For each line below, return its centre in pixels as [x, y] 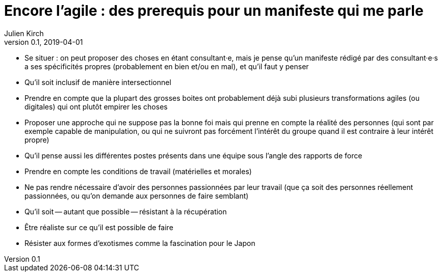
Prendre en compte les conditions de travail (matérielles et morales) [138, 171]
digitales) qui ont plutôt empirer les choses [96, 106]
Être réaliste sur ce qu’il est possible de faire [99, 227]
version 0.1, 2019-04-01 [44, 42]
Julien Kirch [24, 33]
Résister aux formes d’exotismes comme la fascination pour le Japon [140, 243]
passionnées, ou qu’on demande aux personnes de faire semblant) [137, 196]
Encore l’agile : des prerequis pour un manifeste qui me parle [214, 11]
